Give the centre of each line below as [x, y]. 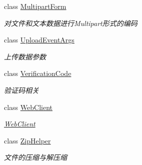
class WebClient [28, 107]
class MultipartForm [35, 6]
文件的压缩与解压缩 [35, 157]
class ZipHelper [27, 140]
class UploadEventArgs [39, 40]
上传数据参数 [25, 56]
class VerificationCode [38, 73]
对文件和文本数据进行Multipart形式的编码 [71, 23]
